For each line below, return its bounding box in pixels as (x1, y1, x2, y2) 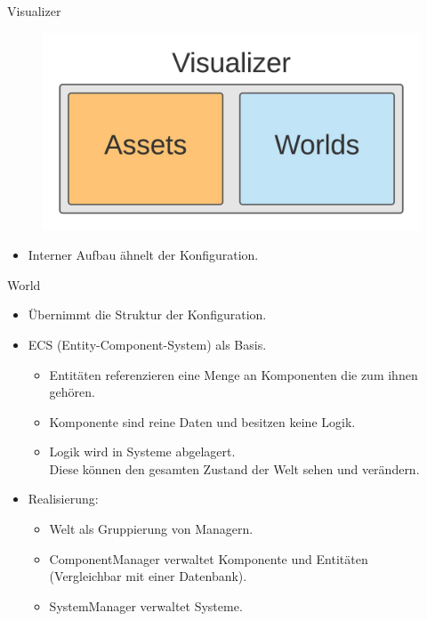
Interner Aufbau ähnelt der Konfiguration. (28, 246, 259, 264)
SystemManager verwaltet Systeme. (49, 596, 243, 615)
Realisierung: (28, 489, 99, 508)
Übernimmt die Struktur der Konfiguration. (28, 305, 267, 324)
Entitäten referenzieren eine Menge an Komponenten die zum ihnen (49, 365, 418, 383)
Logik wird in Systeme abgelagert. (49, 442, 236, 461)
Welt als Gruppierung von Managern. (49, 520, 254, 538)
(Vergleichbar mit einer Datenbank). (49, 567, 247, 585)
